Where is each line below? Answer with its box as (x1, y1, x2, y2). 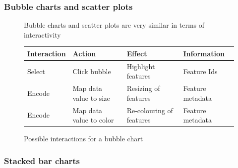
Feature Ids (183, 66, 218, 76)
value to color (72, 115, 114, 125)
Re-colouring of (126, 105, 173, 115)
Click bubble (72, 66, 111, 76)
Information (183, 48, 225, 58)
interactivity (24, 29, 61, 40)
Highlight (126, 61, 155, 71)
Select (27, 66, 45, 76)
